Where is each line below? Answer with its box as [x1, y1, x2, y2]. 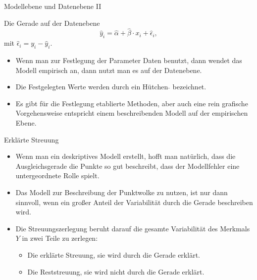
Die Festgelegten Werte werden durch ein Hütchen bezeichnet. [15, 81, 206, 92]
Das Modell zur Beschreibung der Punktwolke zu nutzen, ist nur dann [15, 187, 228, 197]
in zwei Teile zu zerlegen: [22, 233, 98, 243]
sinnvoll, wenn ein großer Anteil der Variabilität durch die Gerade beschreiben [15, 197, 253, 207]
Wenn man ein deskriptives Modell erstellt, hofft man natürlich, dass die [15, 151, 236, 161]
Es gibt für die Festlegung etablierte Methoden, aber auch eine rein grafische [15, 98, 248, 108]
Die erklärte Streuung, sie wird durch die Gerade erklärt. [27, 249, 200, 260]
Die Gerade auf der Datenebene [4, 17, 100, 28]
